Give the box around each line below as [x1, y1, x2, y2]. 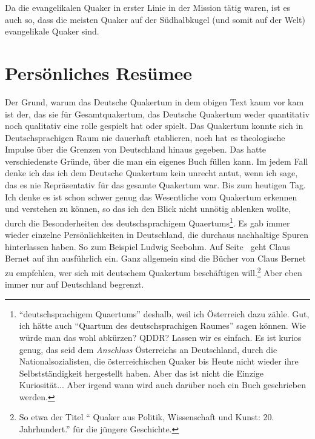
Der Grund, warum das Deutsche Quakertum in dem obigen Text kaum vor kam [5, 95, 304, 108]
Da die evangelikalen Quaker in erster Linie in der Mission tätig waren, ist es [5, 1, 291, 13]
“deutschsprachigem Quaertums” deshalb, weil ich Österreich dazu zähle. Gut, [19, 307, 310, 320]
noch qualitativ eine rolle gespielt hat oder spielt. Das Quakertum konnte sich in [5, 119, 303, 132]
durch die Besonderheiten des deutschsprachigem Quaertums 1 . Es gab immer [5, 214, 290, 229]
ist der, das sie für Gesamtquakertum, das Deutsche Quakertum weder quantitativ [5, 107, 310, 120]
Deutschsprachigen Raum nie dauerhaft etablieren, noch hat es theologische [5, 131, 285, 144]
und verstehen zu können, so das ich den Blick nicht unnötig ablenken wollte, [5, 202, 291, 215]
